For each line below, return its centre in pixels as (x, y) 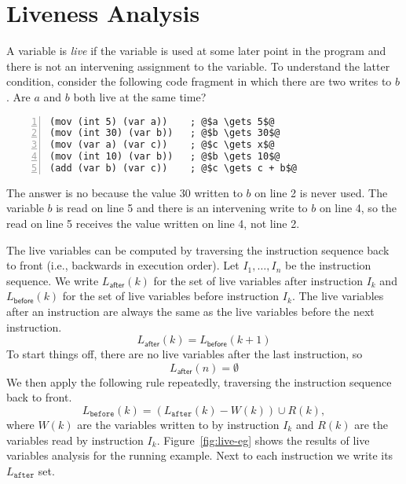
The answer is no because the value (91, 192)
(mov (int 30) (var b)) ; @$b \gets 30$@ (165, 133)
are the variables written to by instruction (178, 424)
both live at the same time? (140, 96)
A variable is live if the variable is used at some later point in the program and (196, 51)
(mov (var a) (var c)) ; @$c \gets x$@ (162, 145)
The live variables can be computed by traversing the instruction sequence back (198, 249)
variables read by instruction (75, 440)
